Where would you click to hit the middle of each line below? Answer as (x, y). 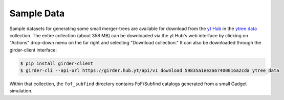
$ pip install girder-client (57, 63)
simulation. (21, 91)
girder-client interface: (33, 50)
